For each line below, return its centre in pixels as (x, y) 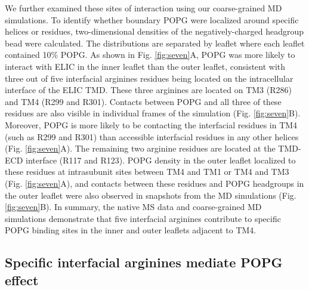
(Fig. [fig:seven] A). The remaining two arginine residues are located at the (140, 148)
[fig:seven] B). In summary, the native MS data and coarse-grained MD (133, 207)
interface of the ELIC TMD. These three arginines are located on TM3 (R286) (148, 90)
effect (22, 280)
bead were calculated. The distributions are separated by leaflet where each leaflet (155, 43)
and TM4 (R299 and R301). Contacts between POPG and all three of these (143, 101)
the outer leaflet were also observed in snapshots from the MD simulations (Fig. (151, 195)
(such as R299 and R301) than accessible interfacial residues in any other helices (152, 136)
